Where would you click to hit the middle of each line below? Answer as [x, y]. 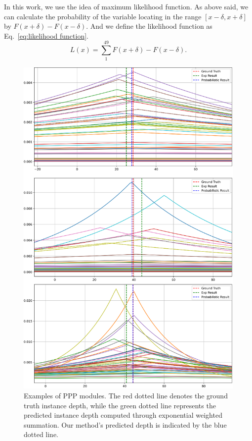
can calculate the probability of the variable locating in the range [103, 16]
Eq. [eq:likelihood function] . [46, 35]
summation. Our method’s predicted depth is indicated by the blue [125, 424]
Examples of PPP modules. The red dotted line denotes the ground [126, 396]
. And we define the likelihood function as [149, 26]
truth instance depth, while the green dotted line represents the [120, 405]
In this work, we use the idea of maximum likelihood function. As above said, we [126, 6]
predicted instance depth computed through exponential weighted [123, 415]
